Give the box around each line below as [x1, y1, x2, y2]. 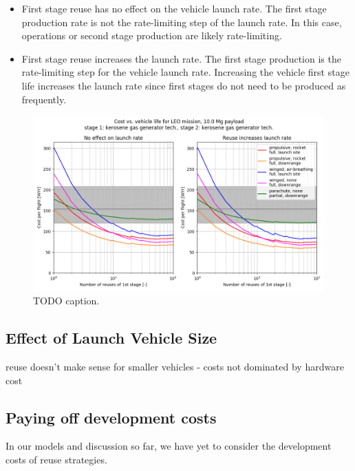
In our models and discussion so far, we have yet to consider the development [6, 439, 332, 453]
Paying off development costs [6, 406, 217, 428]
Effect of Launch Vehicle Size [6, 327, 217, 348]
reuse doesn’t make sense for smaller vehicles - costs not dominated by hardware [6, 359, 344, 373]
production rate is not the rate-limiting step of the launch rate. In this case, [21, 14, 342, 29]
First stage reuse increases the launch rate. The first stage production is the [21, 51, 341, 65]
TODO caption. [33, 293, 100, 308]
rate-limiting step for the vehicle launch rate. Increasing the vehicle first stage [21, 65, 349, 79]
